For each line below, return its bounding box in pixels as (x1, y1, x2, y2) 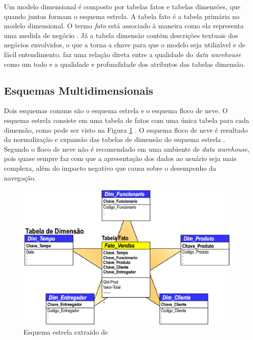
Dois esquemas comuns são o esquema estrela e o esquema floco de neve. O (4, 105, 228, 116)
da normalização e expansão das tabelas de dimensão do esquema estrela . (4, 134, 225, 144)
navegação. (4, 172, 36, 182)
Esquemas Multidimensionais (4, 82, 153, 98)
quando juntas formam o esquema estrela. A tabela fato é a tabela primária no (4, 11, 240, 21)
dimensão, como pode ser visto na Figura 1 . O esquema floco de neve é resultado (4, 124, 248, 135)
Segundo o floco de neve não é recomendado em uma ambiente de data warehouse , (4, 143, 250, 154)
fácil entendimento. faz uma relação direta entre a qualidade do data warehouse (4, 49, 241, 59)
